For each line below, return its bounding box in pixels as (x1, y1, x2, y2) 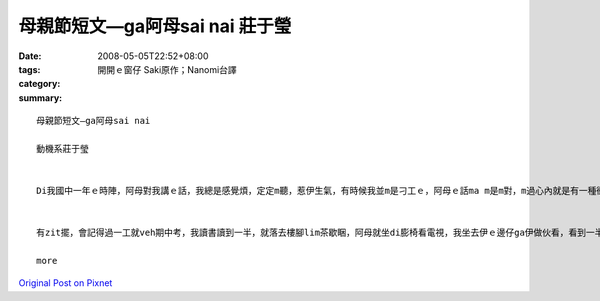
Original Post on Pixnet (18, 277, 113, 289)
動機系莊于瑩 (36, 143, 89, 154)
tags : (18, 63, 41, 75)
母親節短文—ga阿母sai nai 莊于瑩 (18, 15, 292, 37)
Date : (18, 50, 42, 62)
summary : (18, 91, 63, 104)
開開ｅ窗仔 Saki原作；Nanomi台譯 (97, 63, 237, 75)
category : (18, 78, 61, 90)
